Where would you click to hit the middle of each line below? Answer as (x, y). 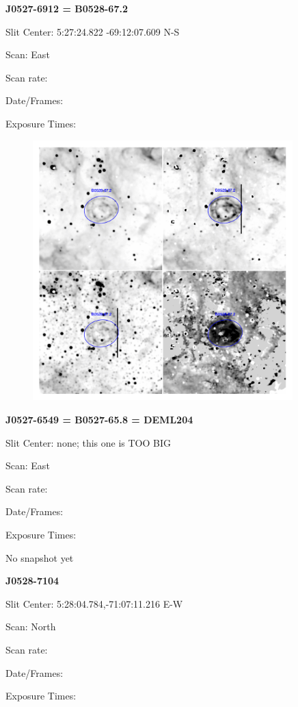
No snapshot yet (40, 557)
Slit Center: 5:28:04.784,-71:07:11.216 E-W (94, 603)
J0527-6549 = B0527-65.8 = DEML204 (99, 419)
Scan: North (31, 627)
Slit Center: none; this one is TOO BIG (88, 442)
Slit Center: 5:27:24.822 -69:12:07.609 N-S (93, 31)
